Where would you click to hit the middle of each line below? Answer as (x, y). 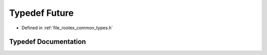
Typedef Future (42, 13)
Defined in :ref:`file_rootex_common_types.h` (67, 28)
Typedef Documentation (47, 42)
